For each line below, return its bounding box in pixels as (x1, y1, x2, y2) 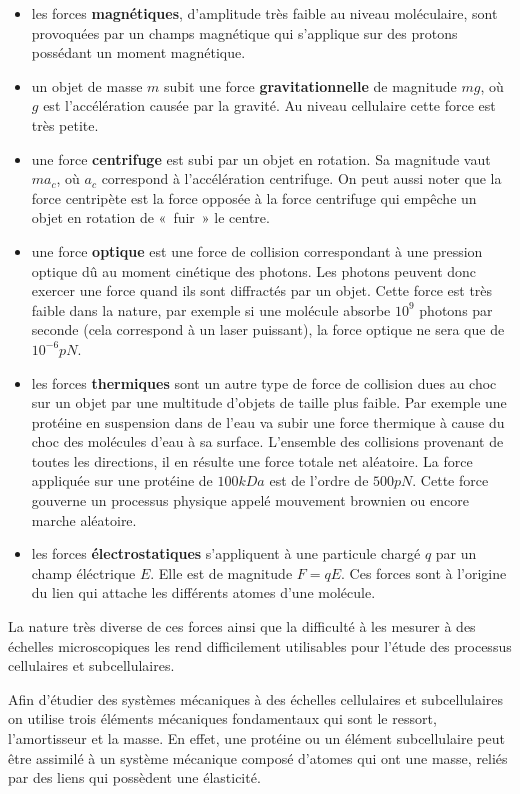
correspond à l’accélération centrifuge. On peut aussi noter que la (101, 168, 502, 189)
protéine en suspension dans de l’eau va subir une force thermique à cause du (31, 411, 505, 432)
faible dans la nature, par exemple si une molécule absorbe (31, 299, 391, 320)
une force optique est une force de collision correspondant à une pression (31, 240, 483, 261)
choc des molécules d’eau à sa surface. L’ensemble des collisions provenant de (31, 431, 504, 452)
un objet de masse (31, 75, 143, 96)
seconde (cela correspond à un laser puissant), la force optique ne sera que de (31, 319, 505, 340)
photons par (419, 299, 493, 320)
